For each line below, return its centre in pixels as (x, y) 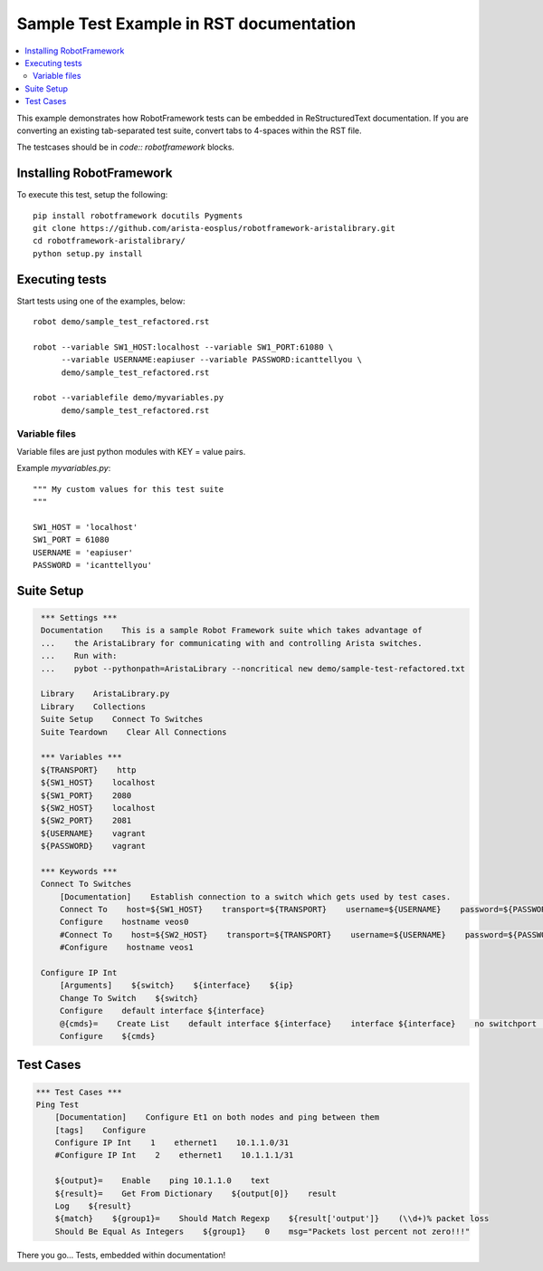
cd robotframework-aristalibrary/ (109, 241)
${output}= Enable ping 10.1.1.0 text (162, 1181)
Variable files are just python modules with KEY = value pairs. (131, 451)
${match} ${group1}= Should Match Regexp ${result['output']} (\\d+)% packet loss (272, 1219)
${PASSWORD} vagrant (94, 846)
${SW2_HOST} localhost (98, 808)
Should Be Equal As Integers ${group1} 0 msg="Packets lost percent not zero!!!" (262, 1231)
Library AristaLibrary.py (105, 694)
